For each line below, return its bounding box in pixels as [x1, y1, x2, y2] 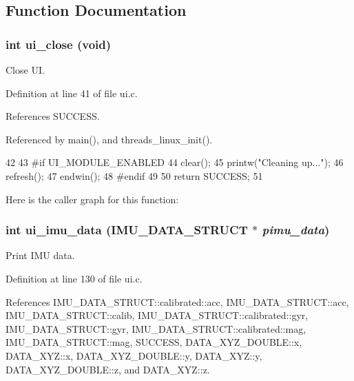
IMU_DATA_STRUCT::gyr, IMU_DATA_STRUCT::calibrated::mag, [6, 321, 306, 336]
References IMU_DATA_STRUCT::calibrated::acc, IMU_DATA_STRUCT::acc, [6, 294, 349, 309]
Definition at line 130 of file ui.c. [6, 271, 143, 285]
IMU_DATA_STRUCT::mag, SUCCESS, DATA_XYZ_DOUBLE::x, [6, 335, 302, 349]
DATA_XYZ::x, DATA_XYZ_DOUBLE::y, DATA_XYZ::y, [6, 348, 262, 362]
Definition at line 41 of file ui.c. [6, 85, 138, 100]
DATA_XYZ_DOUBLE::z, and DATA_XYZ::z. [6, 362, 210, 376]
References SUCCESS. [6, 109, 100, 123]
